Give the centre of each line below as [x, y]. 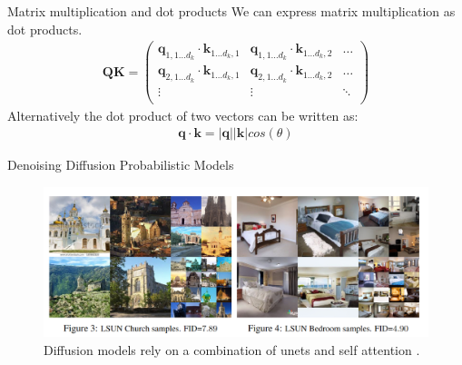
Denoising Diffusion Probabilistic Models [121, 165]
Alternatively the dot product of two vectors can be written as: [183, 115]
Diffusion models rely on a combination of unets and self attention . [232, 349]
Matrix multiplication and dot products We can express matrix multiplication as [231, 11]
